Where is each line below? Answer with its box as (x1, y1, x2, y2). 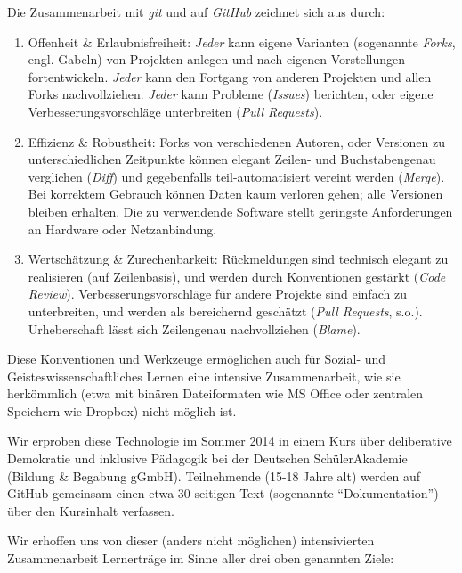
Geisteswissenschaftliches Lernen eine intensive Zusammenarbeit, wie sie (7, 366, 401, 385)
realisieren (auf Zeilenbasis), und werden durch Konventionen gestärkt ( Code (28, 266, 446, 285)
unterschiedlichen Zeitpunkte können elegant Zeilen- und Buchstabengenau (28, 150, 436, 168)
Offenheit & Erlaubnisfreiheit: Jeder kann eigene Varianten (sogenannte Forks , (28, 32, 456, 51)
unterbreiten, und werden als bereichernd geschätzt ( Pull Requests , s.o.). (28, 301, 423, 320)
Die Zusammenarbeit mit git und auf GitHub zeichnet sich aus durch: (7, 3, 385, 20)
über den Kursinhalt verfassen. (7, 501, 174, 520)
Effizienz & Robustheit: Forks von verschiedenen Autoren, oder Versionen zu (28, 132, 445, 151)
